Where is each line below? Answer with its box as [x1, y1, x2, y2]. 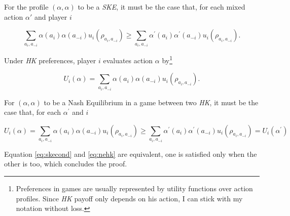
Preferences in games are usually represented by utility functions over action [16, 183, 253, 193]
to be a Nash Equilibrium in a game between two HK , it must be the [44, 97, 259, 107]
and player [34, 11, 67, 22]
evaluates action [103, 55, 153, 65]
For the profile [4, 2, 49, 12]
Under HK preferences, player [4, 55, 96, 65]
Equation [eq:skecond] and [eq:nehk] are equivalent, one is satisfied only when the [4, 148, 257, 159]
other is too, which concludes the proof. [4, 158, 127, 169]
